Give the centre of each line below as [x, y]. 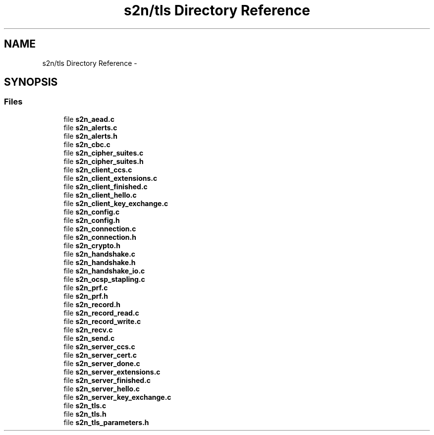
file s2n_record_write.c [102, 321]
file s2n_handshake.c [100, 254]
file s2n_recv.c [88, 329]
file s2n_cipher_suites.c [104, 153]
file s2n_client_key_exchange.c [116, 203]
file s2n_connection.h [100, 237]
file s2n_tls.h [85, 414]
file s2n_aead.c [89, 119]
